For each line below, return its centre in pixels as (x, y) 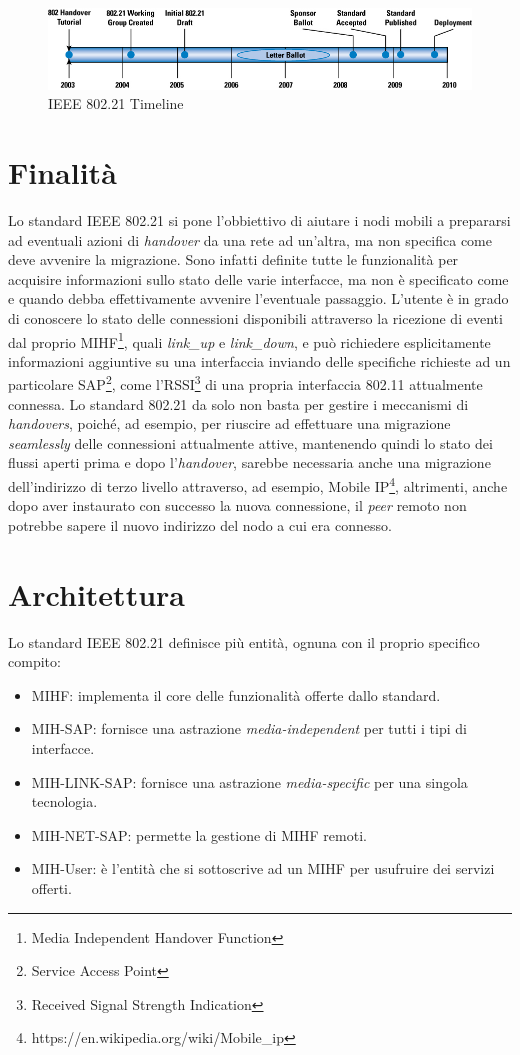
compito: (34, 661)
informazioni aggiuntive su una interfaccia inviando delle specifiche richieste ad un (259, 360)
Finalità (62, 172)
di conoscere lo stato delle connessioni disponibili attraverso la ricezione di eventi (255, 317)
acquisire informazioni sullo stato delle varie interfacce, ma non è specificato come (258, 278)
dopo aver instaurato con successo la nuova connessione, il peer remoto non (237, 505)
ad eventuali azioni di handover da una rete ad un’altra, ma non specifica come (250, 239)
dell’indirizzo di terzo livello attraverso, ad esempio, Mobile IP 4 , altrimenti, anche (258, 484)
